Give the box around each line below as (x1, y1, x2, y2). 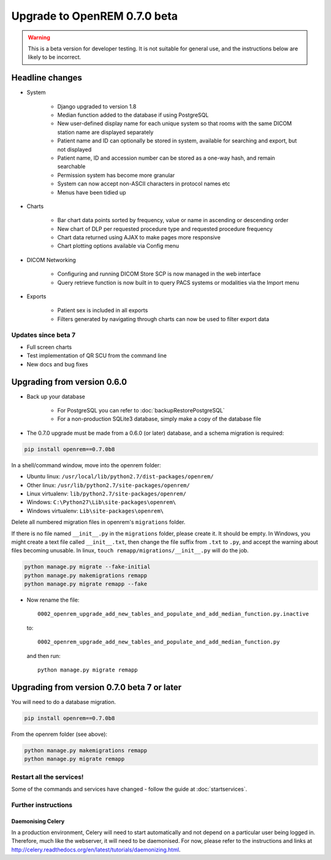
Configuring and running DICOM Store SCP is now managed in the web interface (57, 270, 261, 277)
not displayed (57, 145, 92, 153)
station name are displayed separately (57, 128, 154, 136)
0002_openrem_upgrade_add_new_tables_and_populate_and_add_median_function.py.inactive (37, 611, 310, 618)
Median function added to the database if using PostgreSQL (57, 111, 209, 119)
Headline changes (11, 72, 83, 83)
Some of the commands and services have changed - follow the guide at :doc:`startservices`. (11, 786, 248, 792)
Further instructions (11, 800, 73, 809)
